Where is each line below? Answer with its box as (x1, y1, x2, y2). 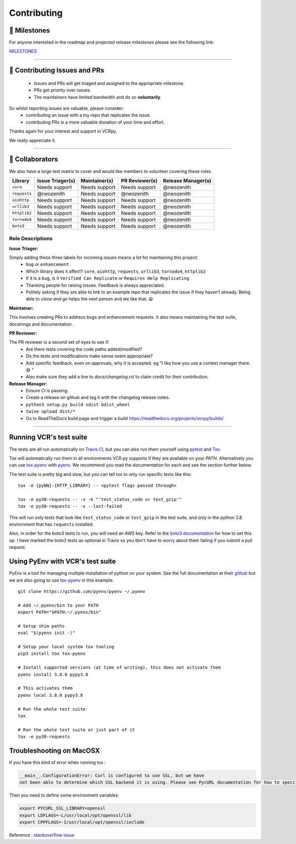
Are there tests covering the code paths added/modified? (26, 346, 143, 352)
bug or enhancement (26, 261, 69, 267)
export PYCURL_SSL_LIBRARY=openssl (19, 805, 106, 811)
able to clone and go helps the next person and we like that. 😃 (26, 296, 153, 302)
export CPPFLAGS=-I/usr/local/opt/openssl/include (19, 819, 145, 825)
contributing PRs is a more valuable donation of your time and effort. (26, 119, 165, 125)
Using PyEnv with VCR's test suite (9, 557, 116, 566)
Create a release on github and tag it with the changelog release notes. (26, 394, 170, 400)
